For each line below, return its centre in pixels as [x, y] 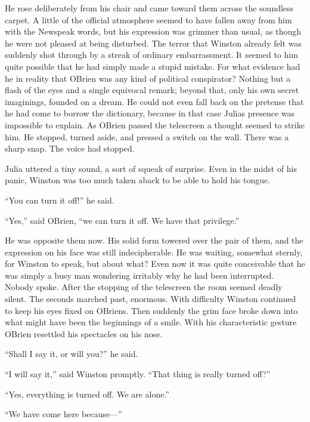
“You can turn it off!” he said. [60, 200]
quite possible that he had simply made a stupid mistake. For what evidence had [153, 66]
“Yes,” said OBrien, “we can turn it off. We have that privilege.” [122, 220]
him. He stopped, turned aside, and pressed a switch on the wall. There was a [147, 136]
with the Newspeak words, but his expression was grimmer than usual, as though [153, 31]
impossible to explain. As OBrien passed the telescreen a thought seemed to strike [155, 124]
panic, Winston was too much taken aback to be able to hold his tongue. [138, 180]
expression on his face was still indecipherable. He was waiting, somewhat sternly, [154, 252]
